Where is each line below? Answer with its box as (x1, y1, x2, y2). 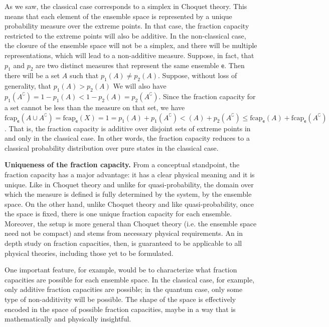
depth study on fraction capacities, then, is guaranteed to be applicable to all (5, 238, 242, 248)
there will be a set (5, 70, 60, 81)
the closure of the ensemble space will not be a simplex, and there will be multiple (5, 40, 257, 51)
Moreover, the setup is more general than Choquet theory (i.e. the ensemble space (5, 218, 257, 228)
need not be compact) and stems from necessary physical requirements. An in (5, 228, 243, 238)
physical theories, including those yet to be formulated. (5, 247, 174, 258)
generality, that (5, 81, 52, 91)
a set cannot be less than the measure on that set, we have (5, 102, 185, 112)
